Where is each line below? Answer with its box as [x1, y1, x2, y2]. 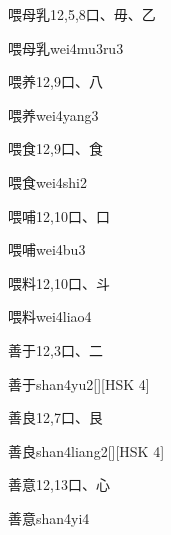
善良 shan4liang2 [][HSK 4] [8, 440, 165, 461]
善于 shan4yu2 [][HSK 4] [8, 373, 150, 394]
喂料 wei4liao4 [8, 306, 92, 327]
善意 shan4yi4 [8, 507, 90, 528]
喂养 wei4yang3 [8, 104, 99, 125]
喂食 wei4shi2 [8, 171, 88, 192]
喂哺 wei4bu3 [8, 239, 86, 260]
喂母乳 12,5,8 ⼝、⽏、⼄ [8, 4, 156, 24]
